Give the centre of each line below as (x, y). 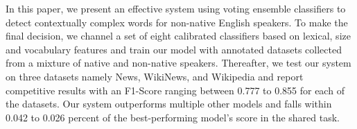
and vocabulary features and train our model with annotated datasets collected (174, 49)
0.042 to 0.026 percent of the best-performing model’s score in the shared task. (173, 117)
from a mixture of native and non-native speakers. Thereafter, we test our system (178, 63)
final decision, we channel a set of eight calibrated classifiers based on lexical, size (178, 36)
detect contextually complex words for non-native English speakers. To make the (177, 22)
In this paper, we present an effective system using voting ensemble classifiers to (176, 8)
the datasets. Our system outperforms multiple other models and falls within (169, 104)
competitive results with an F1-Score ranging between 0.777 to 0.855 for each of (175, 90)
